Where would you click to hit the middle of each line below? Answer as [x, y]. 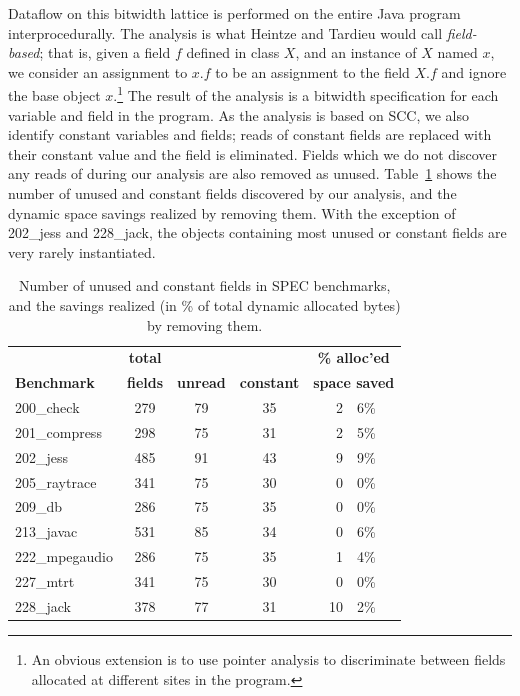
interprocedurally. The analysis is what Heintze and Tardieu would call [225, 32]
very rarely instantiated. [82, 251]
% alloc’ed [353, 357]
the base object [54, 95]
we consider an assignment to [98, 71]
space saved [354, 382]
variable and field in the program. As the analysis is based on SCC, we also [239, 114]
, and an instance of [356, 52]
